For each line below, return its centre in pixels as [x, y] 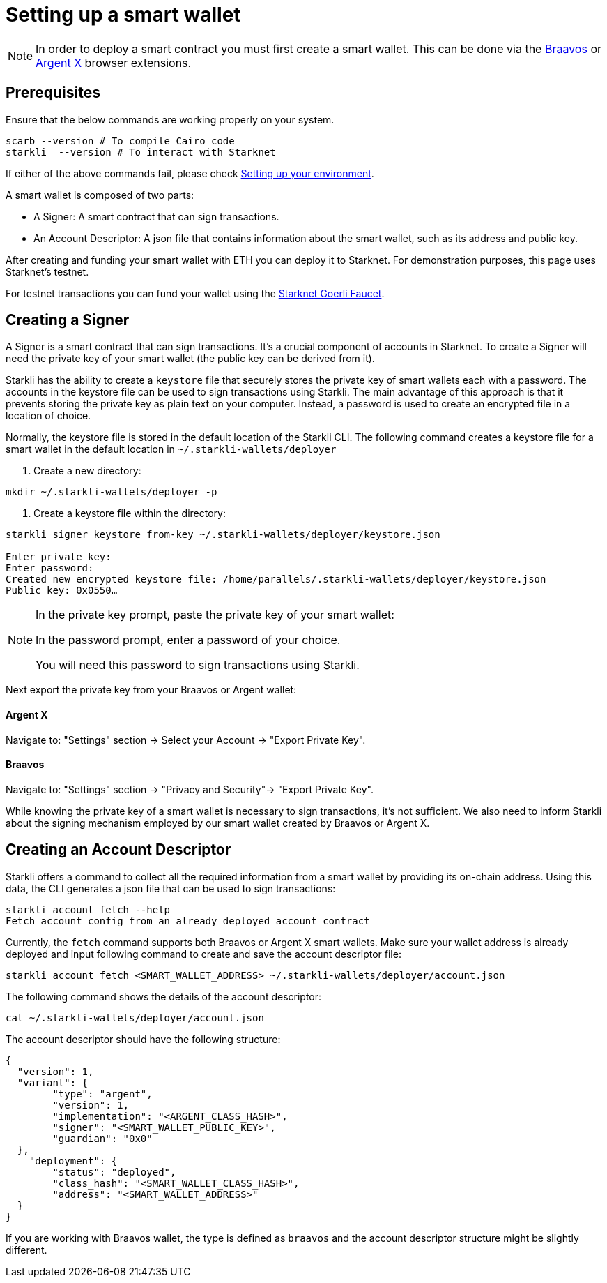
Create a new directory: [87, 471]
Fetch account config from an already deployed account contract [188, 921]
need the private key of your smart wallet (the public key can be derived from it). [190, 359]
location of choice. [48, 416]
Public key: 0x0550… [62, 591]
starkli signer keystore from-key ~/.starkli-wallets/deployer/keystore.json [223, 535]
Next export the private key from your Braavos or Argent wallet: [151, 690]
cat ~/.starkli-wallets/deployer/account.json [135, 1018]
